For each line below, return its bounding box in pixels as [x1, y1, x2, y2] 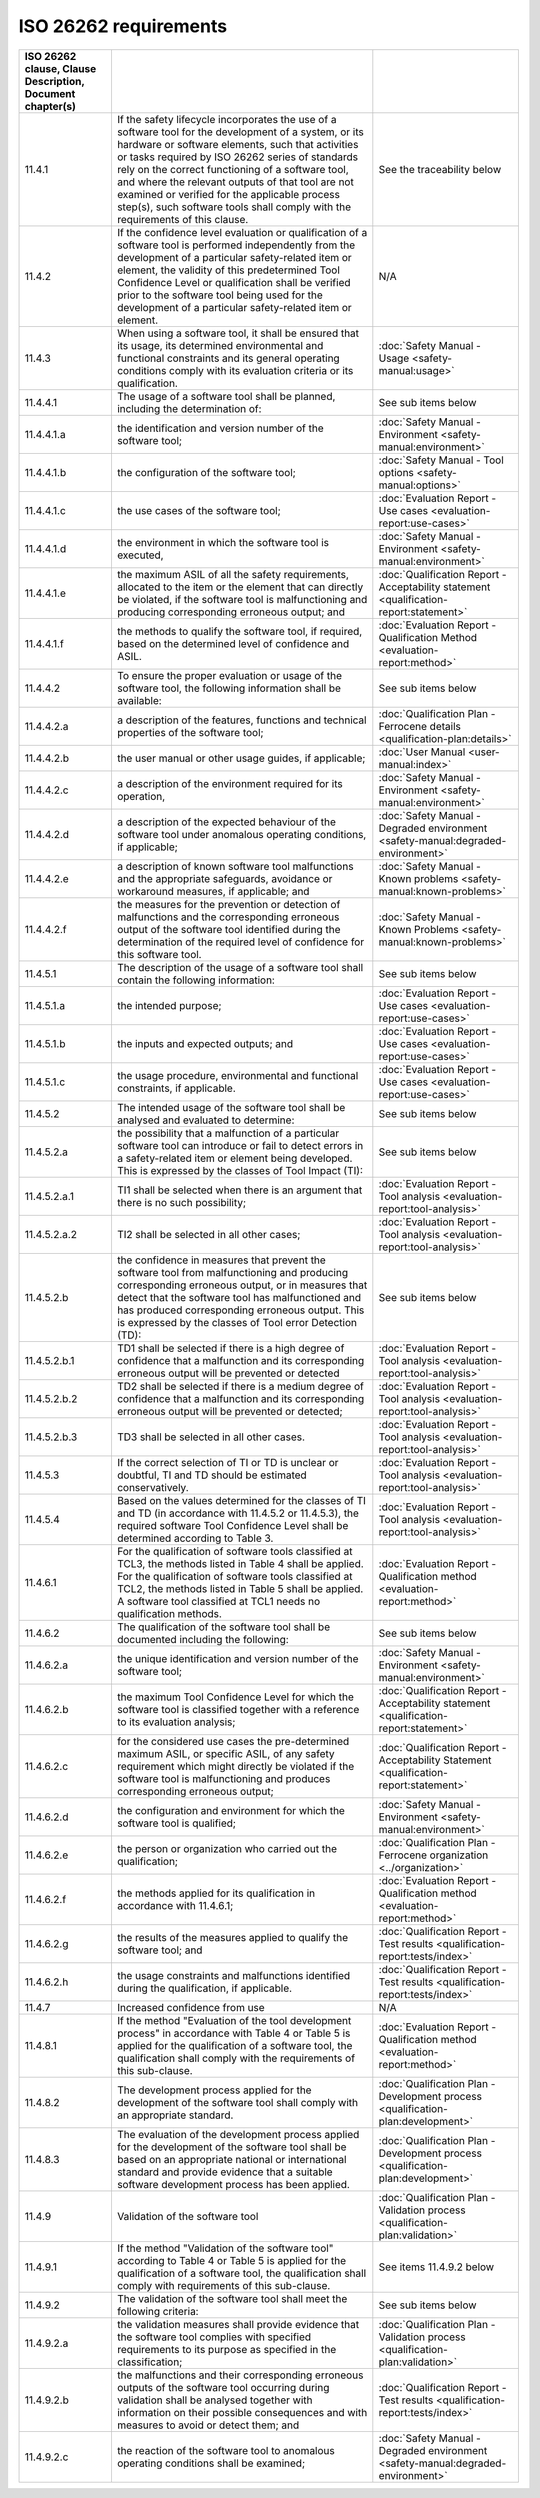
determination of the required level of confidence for [116, 935, 365, 949]
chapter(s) [24, 99, 77, 113]
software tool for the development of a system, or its [116, 125, 364, 139]
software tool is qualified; [116, 1816, 237, 1830]
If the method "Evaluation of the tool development [116, 2013, 352, 2027]
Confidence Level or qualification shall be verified [116, 275, 351, 289]
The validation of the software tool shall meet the [116, 2291, 348, 2305]
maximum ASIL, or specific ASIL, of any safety [116, 1746, 335, 1760]
